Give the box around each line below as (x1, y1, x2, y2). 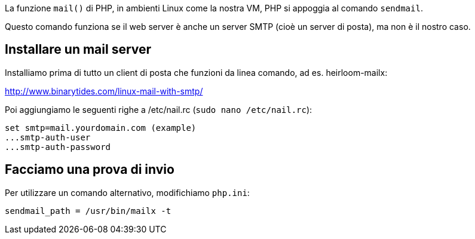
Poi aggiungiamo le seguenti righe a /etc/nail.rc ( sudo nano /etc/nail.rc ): (5, 104, 312, 115)
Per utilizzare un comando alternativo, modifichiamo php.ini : (5, 187, 250, 198)
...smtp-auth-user (5, 132, 91, 142)
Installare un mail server (5, 42, 152, 57)
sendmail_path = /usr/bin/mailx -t (5, 206, 171, 216)
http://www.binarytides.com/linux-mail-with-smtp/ (5, 85, 203, 96)
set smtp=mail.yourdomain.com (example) (5, 122, 197, 133)
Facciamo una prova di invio (5, 162, 174, 177)
